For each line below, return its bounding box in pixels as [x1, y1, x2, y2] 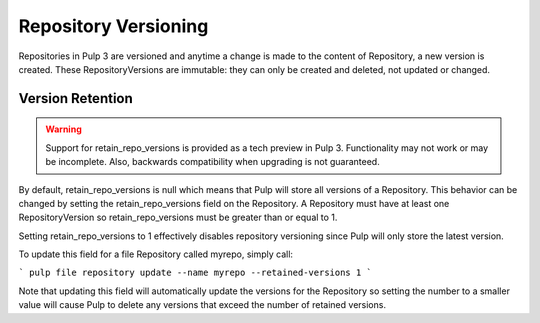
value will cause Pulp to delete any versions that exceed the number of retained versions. [18, 299, 387, 311]
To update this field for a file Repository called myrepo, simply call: [18, 248, 294, 260]
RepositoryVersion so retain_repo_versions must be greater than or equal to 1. [18, 211, 338, 224]
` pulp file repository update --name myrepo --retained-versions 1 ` [18, 267, 372, 279]
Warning [45, 123, 82, 135]
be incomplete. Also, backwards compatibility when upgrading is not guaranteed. [45, 156, 380, 168]
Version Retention [18, 90, 134, 107]
